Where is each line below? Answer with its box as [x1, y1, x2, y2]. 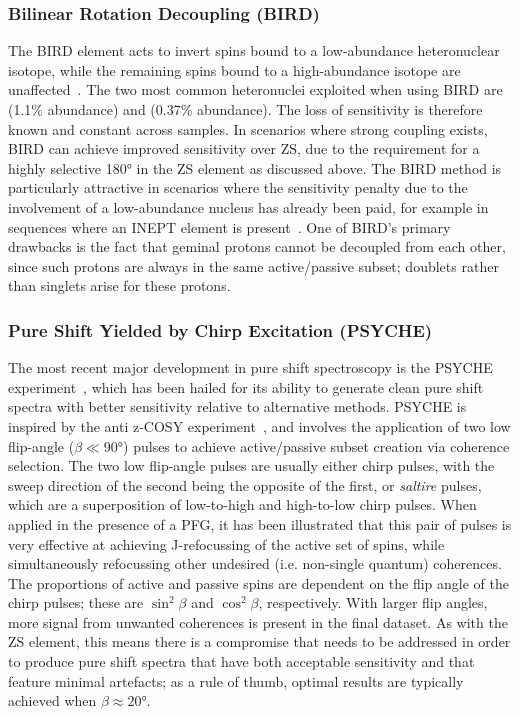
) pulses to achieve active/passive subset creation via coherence [123, 435, 510, 456]
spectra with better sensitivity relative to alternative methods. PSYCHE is [8, 396, 467, 417]
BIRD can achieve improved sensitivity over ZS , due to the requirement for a [8, 138, 480, 159]
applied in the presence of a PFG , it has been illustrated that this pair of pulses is [8, 513, 512, 534]
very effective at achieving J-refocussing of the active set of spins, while [8, 533, 445, 554]
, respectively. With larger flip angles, [258, 592, 488, 613]
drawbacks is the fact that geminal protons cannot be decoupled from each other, [8, 236, 506, 257]
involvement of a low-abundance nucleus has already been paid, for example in [8, 196, 489, 217]
